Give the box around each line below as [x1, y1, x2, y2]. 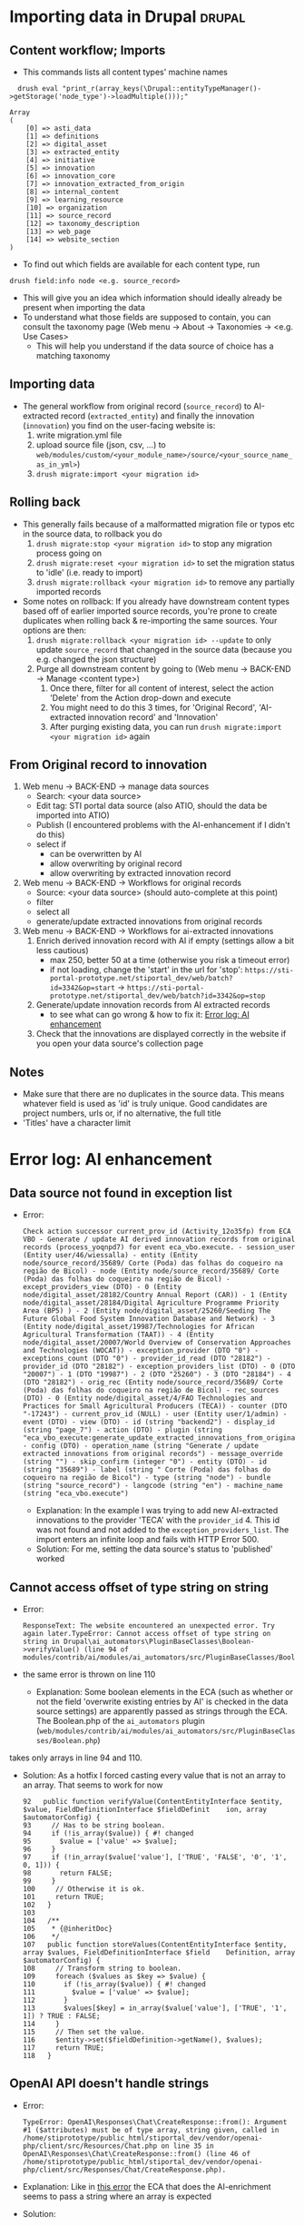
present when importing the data [22, 302, 145, 312]
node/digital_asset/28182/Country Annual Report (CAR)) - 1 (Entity [22, 1291, 288, 1300]
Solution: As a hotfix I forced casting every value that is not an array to [22, 1770, 286, 1781]
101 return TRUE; [22, 1893, 104, 1902]
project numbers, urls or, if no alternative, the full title [22, 1108, 222, 1118]
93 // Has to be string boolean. [22, 1821, 166, 1830]
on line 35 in [161, 2141, 215, 2151]
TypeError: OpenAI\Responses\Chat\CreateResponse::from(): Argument [22, 2117, 288, 2126]
